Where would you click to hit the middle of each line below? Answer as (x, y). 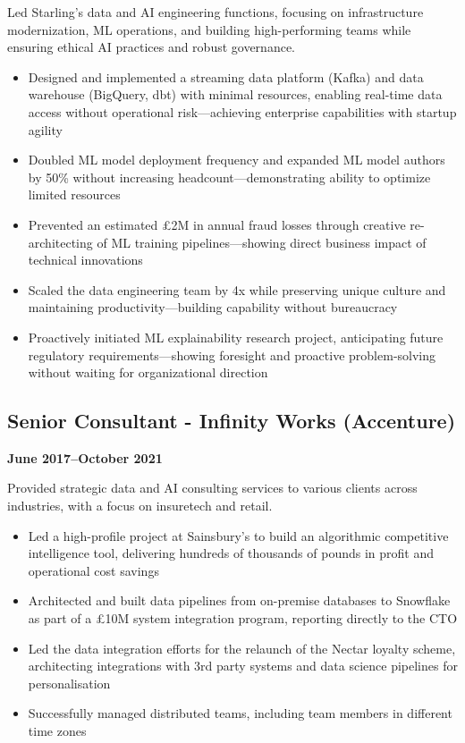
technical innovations (85, 260)
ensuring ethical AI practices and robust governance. (151, 47)
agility (45, 129)
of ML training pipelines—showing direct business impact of (262, 242)
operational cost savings (93, 570)
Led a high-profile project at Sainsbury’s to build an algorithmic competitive (238, 535)
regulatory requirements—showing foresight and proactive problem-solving (232, 355)
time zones (57, 731)
